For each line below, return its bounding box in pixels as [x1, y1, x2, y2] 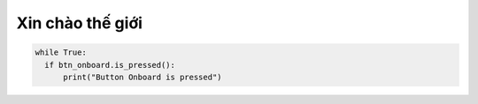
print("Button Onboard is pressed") [63, 71, 222, 82]
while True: [35, 48, 88, 57]
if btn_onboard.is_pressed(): [44, 60, 176, 70]
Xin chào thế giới [16, 13, 143, 33]
